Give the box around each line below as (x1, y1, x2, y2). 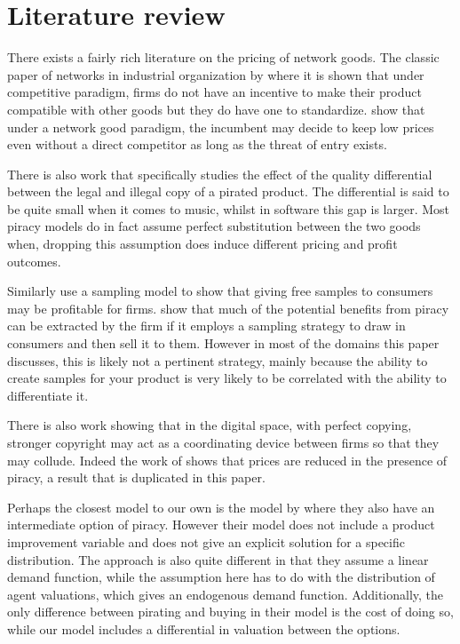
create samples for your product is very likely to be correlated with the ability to (7, 369, 447, 387)
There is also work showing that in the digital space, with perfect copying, (7, 416, 412, 434)
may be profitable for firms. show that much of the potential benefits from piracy (7, 298, 449, 317)
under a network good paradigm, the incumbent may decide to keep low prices (7, 117, 434, 136)
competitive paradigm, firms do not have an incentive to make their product (7, 83, 422, 101)
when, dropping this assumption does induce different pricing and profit (7, 235, 398, 253)
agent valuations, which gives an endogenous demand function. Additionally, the (7, 584, 444, 603)
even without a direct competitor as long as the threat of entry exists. (7, 135, 387, 154)
